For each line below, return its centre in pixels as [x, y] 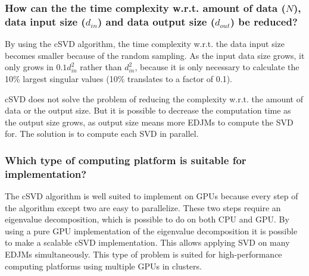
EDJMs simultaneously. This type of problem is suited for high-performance [143, 254]
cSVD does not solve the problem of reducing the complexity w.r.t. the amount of [154, 98]
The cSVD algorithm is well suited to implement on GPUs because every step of [152, 196]
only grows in [29, 67]
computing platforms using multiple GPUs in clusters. [103, 266]
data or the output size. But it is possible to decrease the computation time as [148, 110]
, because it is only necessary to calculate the [217, 67]
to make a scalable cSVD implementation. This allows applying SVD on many [147, 242]
